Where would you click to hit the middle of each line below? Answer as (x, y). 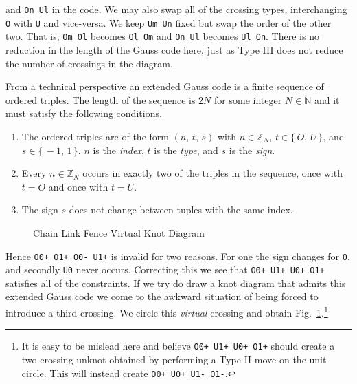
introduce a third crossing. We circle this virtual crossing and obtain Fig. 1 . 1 (167, 311)
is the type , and (186, 150)
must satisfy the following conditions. (84, 113)
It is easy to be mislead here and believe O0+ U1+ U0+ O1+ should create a (178, 346)
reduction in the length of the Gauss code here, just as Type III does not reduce (174, 49)
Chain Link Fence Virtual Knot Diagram (119, 232)
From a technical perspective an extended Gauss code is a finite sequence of (165, 86)
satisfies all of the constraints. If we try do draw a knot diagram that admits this (176, 282)
